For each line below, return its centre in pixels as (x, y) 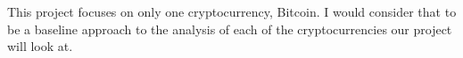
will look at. (40, 46)
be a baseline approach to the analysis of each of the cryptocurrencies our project (230, 29)
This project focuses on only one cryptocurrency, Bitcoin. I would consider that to (232, 11)
